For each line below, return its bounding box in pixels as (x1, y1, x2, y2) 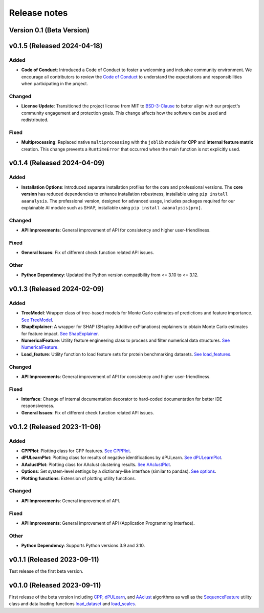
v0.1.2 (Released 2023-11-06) (9, 422, 101, 431)
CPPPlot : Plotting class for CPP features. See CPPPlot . (21, 448, 132, 454)
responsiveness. (21, 403, 55, 409)
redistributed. (21, 117, 48, 123)
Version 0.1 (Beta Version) (9, 26, 90, 34)
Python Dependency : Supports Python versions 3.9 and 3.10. (21, 542, 145, 549)
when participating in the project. (21, 81, 88, 87)
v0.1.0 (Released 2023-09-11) (9, 581, 101, 589)
